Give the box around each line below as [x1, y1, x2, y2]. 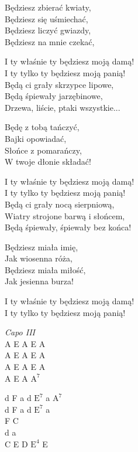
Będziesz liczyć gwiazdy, [5, 24, 91, 36]
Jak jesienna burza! [5, 275, 74, 287]
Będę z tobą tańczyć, [5, 121, 80, 133]
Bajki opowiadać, [5, 132, 67, 144]
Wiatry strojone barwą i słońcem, [5, 209, 125, 222]
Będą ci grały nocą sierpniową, [5, 198, 115, 210]
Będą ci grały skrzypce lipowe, [5, 78, 114, 90]
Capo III [5, 326, 35, 338]
